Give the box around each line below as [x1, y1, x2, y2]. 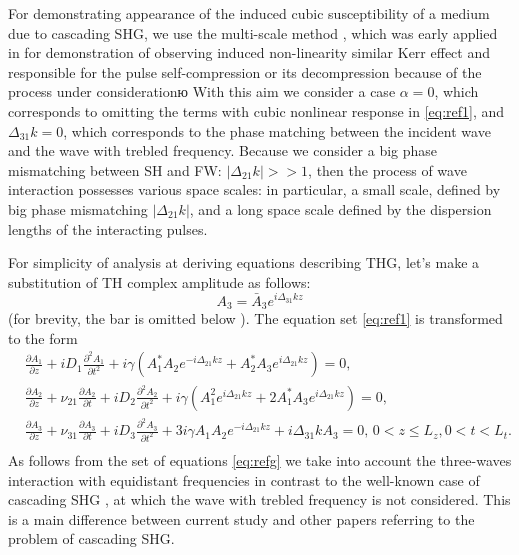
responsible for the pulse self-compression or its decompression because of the [8, 61, 482, 82]
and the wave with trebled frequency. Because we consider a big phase [8, 140, 438, 161]
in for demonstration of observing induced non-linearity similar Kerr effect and [8, 42, 490, 63]
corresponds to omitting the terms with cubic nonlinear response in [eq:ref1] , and [8, 100, 505, 121]
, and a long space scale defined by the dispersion [189, 198, 492, 219]
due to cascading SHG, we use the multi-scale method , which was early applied [8, 22, 498, 43]
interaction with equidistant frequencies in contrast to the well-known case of [8, 469, 480, 490]
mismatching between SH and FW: [8, 159, 222, 180]
